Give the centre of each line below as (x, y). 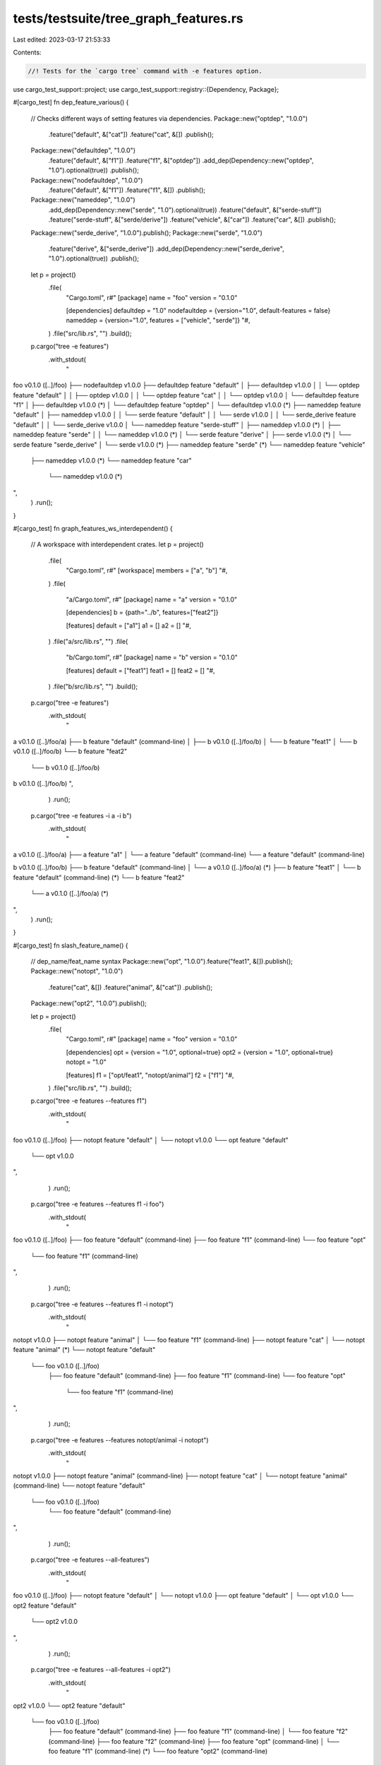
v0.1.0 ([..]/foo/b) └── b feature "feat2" (70, 751)
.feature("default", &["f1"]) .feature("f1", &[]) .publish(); (127, 190)
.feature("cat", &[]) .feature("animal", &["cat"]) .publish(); (131, 987)
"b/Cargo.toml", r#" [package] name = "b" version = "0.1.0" (152, 657)
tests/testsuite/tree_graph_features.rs (128, 18)
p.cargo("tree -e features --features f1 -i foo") (97, 1204)
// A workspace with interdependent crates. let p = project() (117, 544)
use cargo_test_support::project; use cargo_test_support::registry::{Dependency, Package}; (146, 89)
